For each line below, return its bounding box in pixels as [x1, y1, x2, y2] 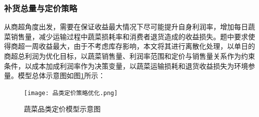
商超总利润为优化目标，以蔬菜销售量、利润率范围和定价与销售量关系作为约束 [4, 51, 255, 61]
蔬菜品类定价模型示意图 [24, 104, 101, 114]
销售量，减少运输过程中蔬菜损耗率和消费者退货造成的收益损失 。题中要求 [10, 31, 248, 41]
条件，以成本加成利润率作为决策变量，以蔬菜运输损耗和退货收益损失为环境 [4, 60, 248, 71]
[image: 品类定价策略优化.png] [24, 89, 118, 97]
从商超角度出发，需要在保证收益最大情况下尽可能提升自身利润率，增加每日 [4, 21, 248, 32]
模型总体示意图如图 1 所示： [17, 70, 105, 81]
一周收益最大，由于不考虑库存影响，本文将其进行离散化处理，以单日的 [24, 41, 255, 51]
